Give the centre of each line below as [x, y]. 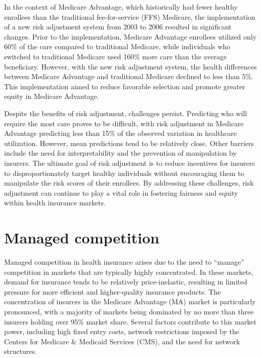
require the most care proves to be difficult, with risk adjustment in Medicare [124, 123]
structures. [20, 351]
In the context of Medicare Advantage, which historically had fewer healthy [121, 7]
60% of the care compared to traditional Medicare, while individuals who [117, 46]
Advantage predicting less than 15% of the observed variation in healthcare [121, 133]
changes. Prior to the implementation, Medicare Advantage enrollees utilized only [130, 36]
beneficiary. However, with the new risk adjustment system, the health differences [130, 66]
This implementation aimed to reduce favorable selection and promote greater [125, 86]
